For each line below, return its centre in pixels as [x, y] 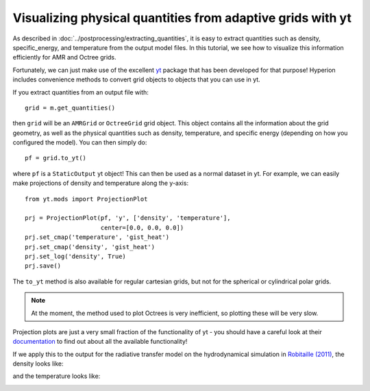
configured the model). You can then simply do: [80, 142]
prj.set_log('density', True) [76, 256]
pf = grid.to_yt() [56, 158]
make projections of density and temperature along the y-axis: [100, 183]
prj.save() [43, 266]
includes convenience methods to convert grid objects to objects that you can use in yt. [136, 79]
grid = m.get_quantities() [70, 108]
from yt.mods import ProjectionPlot [86, 199]
